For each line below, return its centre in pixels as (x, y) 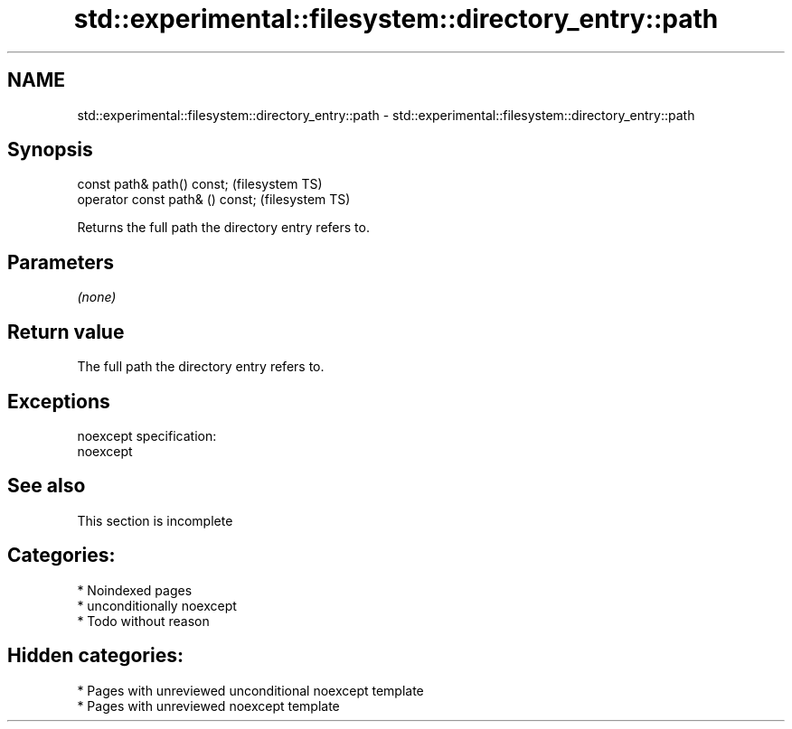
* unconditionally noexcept (157, 605)
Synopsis (50, 150)
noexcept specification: (147, 435)
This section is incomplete (155, 520)
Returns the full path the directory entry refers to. (223, 228)
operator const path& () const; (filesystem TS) (214, 200)
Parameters (61, 262)
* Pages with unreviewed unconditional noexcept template (250, 690)
